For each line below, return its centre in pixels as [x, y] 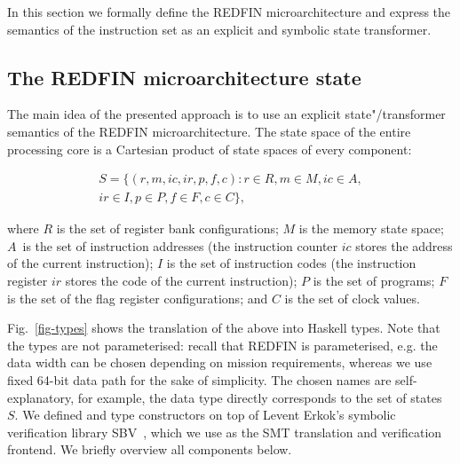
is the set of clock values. [352, 298]
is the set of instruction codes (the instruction [291, 263]
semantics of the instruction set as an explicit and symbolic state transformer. [219, 29]
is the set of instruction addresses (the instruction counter [180, 245]
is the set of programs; [374, 281]
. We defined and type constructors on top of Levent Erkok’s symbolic [205, 415]
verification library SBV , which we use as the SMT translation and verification [225, 432]
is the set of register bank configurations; [167, 228]
